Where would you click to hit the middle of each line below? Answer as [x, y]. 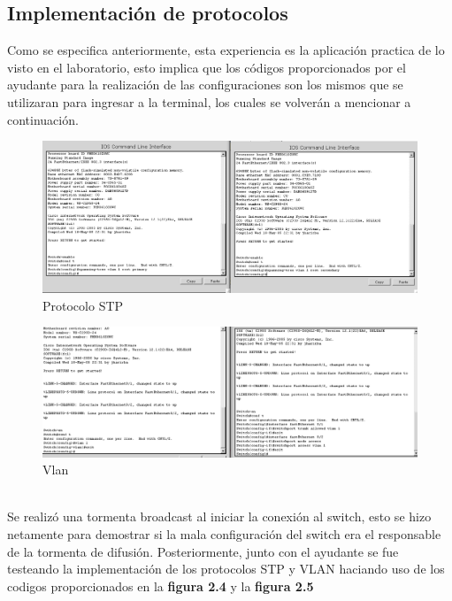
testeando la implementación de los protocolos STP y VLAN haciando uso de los [226, 569]
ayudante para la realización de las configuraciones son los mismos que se [205, 85]
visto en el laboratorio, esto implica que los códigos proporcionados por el [207, 67]
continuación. [43, 119]
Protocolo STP [83, 305]
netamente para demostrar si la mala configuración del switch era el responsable [224, 533]
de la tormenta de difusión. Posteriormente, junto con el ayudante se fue [203, 551]
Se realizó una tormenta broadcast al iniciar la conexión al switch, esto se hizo [219, 516]
